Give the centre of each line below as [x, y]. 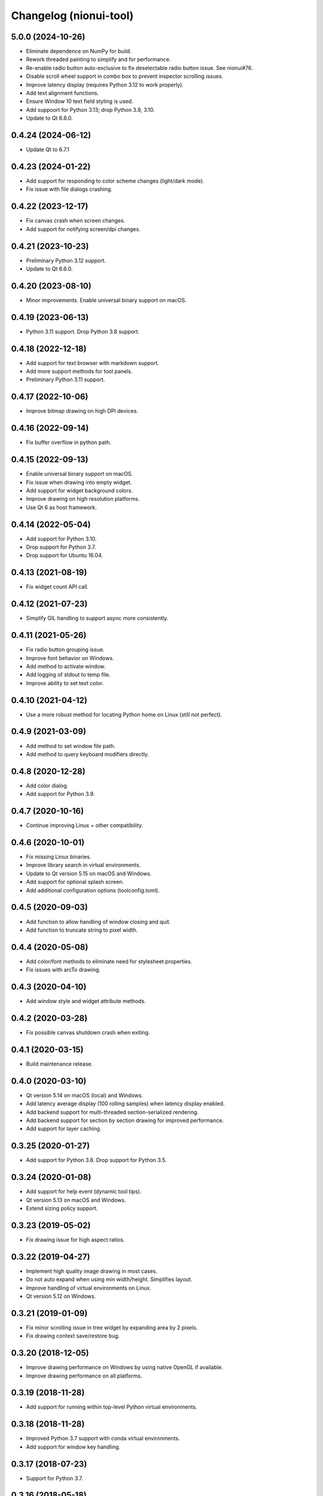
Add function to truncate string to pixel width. [82, 930]
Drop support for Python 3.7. [61, 547]
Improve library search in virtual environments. [83, 865]
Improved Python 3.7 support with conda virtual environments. [103, 1439]
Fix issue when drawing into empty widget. [79, 482]
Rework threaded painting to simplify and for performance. [98, 59]
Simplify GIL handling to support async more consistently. [97, 618]
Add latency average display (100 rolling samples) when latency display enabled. [125, 1103]
